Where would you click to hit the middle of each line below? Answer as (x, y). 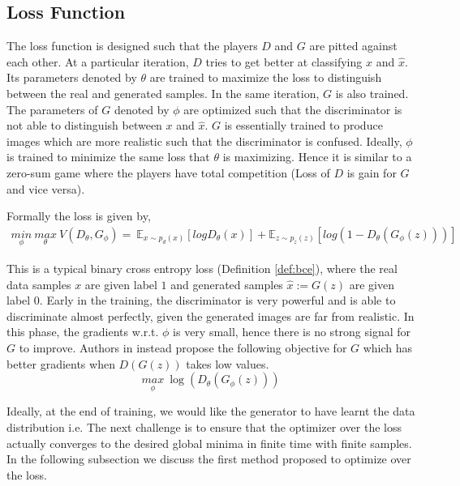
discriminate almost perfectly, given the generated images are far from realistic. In (211, 315)
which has (388, 347)
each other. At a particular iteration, (98, 61)
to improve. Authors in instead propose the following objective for (183, 347)
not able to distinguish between (84, 125)
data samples (39, 284)
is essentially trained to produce (303, 125)
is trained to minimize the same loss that (108, 157)
